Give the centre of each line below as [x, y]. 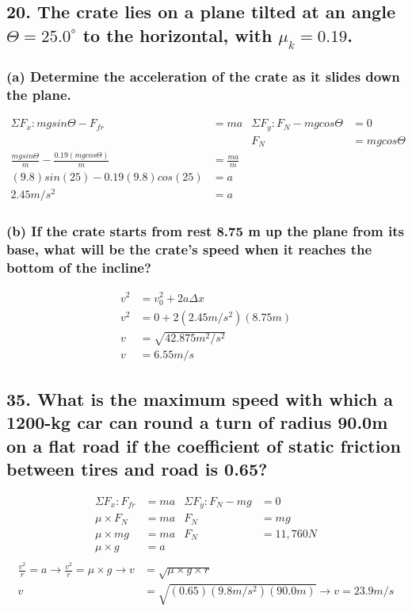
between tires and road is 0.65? [137, 468]
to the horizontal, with [177, 34]
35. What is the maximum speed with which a [200, 398]
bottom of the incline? [79, 268]
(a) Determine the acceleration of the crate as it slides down [203, 76]
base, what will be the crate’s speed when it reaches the [189, 249]
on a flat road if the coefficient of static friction [204, 445]
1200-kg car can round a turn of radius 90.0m [197, 422]
